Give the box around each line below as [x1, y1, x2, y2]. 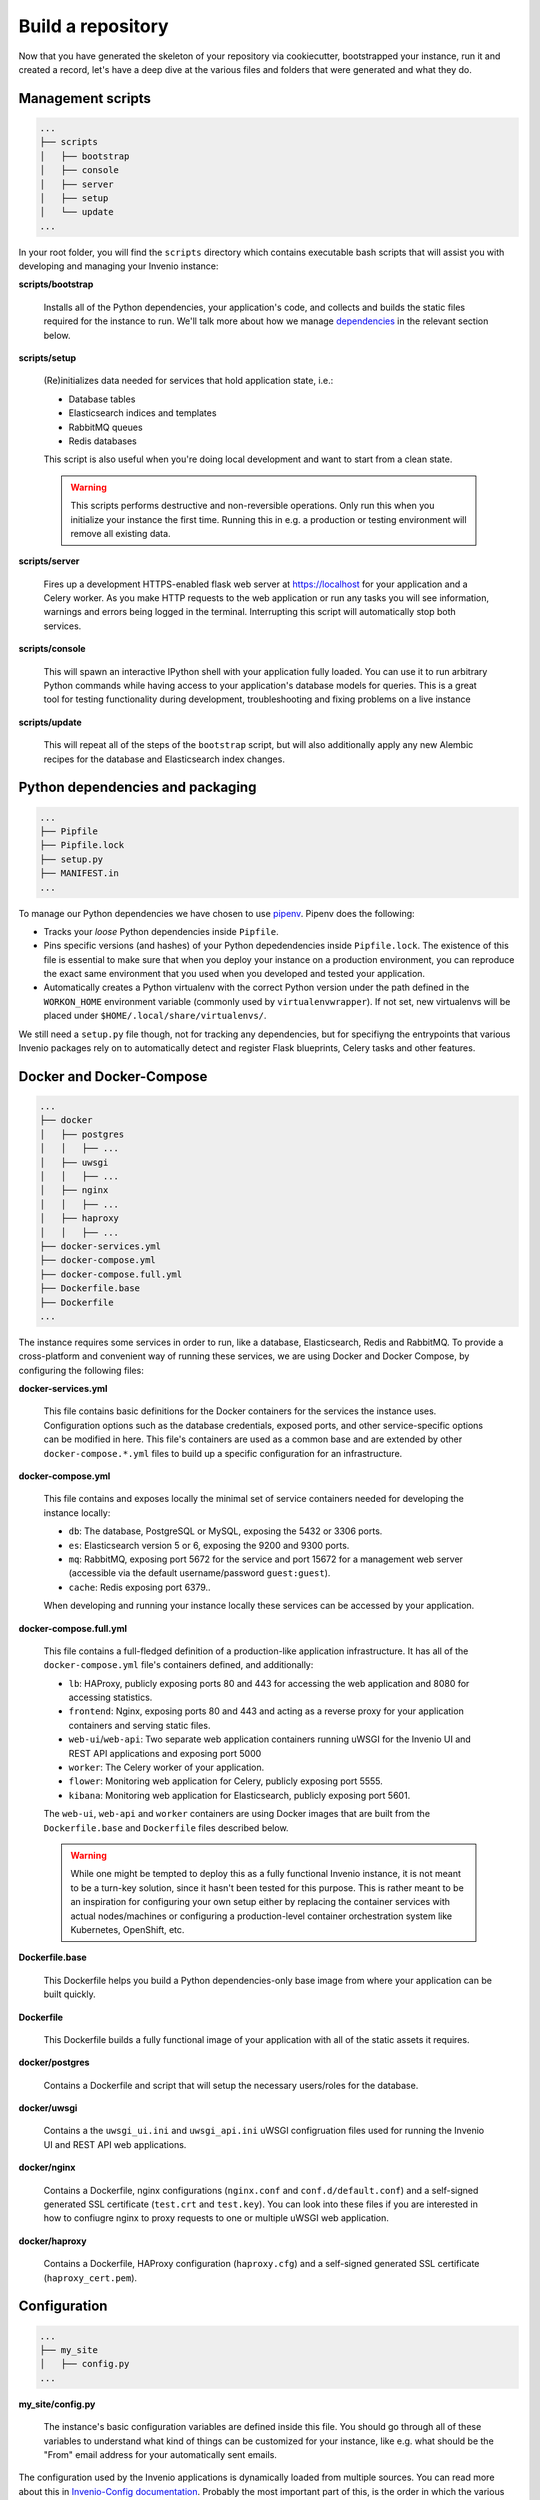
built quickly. [43, 1988, 97, 2000]
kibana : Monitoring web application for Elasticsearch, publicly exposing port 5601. [68, 1789, 411, 1801]
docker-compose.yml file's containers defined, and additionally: [43, 1659, 314, 1671]
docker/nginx [18, 2161, 76, 2174]
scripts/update [18, 716, 82, 728]
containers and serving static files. [68, 1719, 211, 1731]
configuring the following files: [18, 1364, 144, 1376]
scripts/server [18, 555, 80, 567]
